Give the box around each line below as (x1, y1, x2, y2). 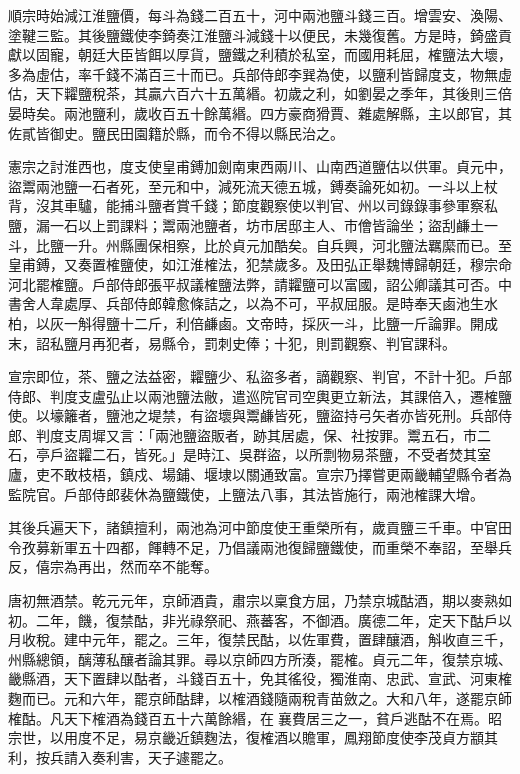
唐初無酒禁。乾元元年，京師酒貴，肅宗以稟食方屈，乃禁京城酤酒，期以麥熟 (8, 590, 498, 611)
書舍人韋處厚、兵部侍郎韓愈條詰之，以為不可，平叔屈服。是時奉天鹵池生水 (8, 293, 498, 314)
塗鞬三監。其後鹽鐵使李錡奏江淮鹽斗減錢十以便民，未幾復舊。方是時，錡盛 (8, 24, 498, 45)
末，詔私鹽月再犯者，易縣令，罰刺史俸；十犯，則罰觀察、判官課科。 (8, 332, 456, 353)
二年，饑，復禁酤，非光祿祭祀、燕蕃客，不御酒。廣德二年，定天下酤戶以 (35, 609, 512, 630)
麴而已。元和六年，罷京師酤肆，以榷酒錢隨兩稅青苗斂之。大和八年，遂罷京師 (8, 688, 512, 708)
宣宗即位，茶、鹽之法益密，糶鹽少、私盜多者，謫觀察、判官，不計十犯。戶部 (8, 366, 512, 387)
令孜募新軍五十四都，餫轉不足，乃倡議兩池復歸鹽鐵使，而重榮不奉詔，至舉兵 (8, 536, 512, 557)
